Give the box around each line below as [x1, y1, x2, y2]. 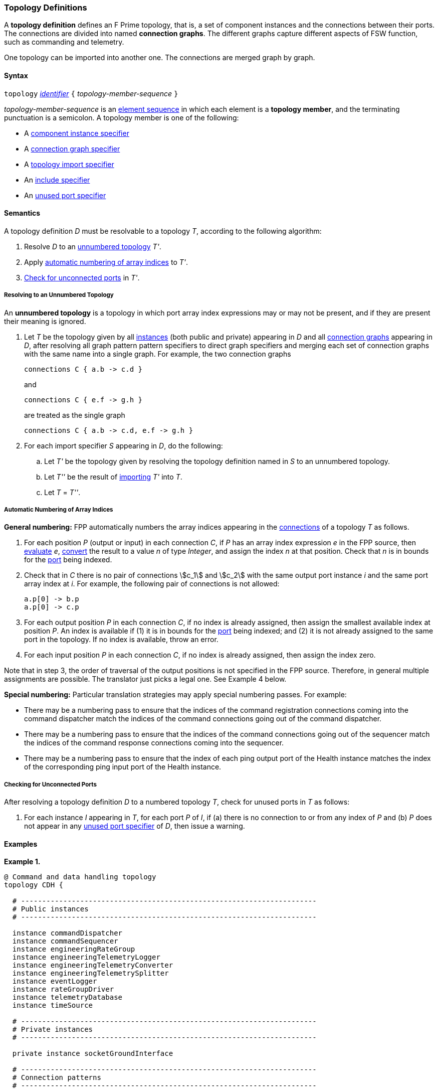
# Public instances [12, 905, 89, 913]
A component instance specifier [24, 128, 129, 137]
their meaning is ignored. [4, 317, 86, 326]
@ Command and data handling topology [4, 873, 156, 881]
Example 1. [4, 857, 41, 866]
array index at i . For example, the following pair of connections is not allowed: [24, 579, 280, 588]
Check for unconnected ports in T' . [24, 273, 140, 282]
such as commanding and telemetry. [4, 38, 124, 47]
